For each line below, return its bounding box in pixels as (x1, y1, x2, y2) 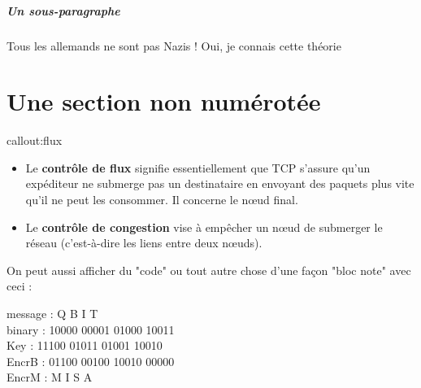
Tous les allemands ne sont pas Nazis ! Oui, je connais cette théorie (7, 37, 341, 54)
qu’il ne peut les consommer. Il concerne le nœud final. (25, 191, 298, 208)
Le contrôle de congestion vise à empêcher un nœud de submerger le (25, 218, 383, 235)
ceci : (7, 277, 33, 294)
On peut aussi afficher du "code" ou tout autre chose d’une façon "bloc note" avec (7, 261, 411, 278)
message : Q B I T (7, 305, 98, 322)
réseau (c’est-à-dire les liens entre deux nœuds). (25, 234, 263, 251)
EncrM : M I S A (7, 368, 93, 386)
